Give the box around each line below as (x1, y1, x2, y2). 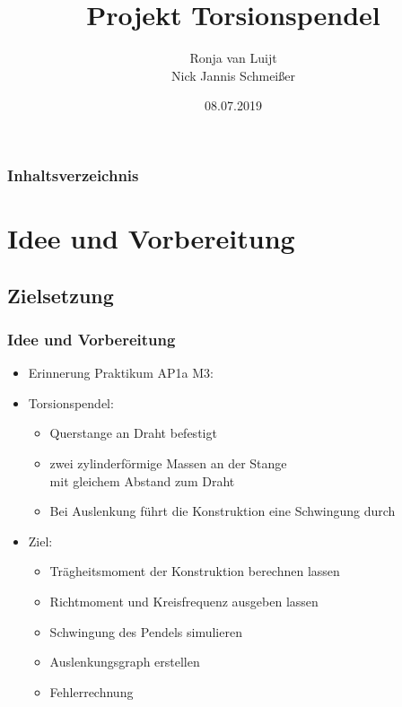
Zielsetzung (7, 281, 114, 309)
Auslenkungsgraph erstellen (49, 652, 200, 671)
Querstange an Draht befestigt (49, 423, 217, 442)
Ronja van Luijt (189, 48, 277, 67)
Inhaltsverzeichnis (7, 163, 139, 186)
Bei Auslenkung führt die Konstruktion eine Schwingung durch (49, 502, 396, 520)
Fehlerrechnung (49, 682, 134, 701)
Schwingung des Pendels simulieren (49, 622, 242, 641)
